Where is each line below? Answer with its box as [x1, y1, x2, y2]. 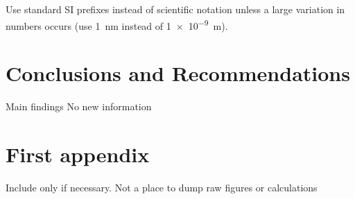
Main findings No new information [6, 98, 152, 113]
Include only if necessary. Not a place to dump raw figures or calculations [6, 180, 318, 194]
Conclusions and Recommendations [6, 59, 350, 87]
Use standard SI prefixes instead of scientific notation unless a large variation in [6, 2, 345, 16]
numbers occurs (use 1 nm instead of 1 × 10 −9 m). [6, 16, 228, 33]
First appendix [6, 139, 150, 168]
